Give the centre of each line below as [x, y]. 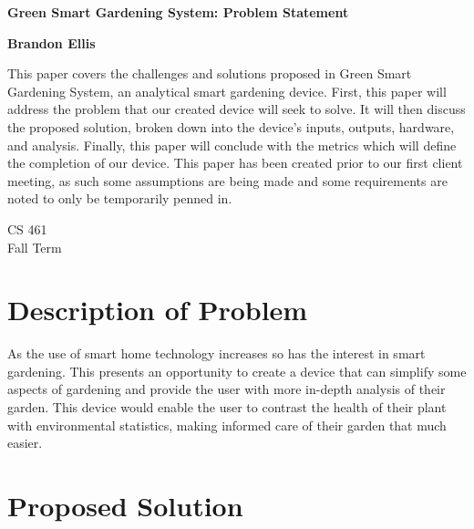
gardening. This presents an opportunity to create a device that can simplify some [237, 371]
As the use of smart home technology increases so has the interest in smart [216, 353]
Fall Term [35, 247]
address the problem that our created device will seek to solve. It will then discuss [237, 109]
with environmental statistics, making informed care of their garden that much [227, 425]
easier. [25, 443]
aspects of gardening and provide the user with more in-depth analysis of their [227, 389]
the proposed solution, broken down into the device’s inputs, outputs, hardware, [231, 126]
